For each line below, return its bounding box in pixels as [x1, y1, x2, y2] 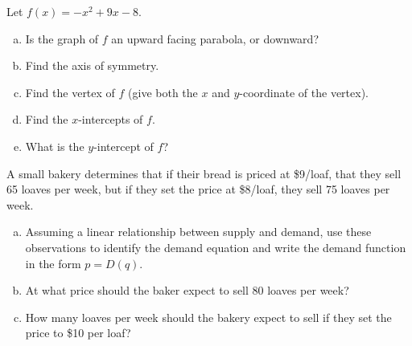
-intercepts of [78, 111, 143, 128]
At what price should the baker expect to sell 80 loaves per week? [25, 282, 349, 299]
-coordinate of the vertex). [239, 83, 369, 100]
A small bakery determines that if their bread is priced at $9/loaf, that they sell [6, 165, 402, 181]
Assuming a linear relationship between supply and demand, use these [25, 223, 372, 240]
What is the [25, 137, 84, 154]
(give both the [128, 83, 198, 100]
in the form [25, 254, 81, 271]
